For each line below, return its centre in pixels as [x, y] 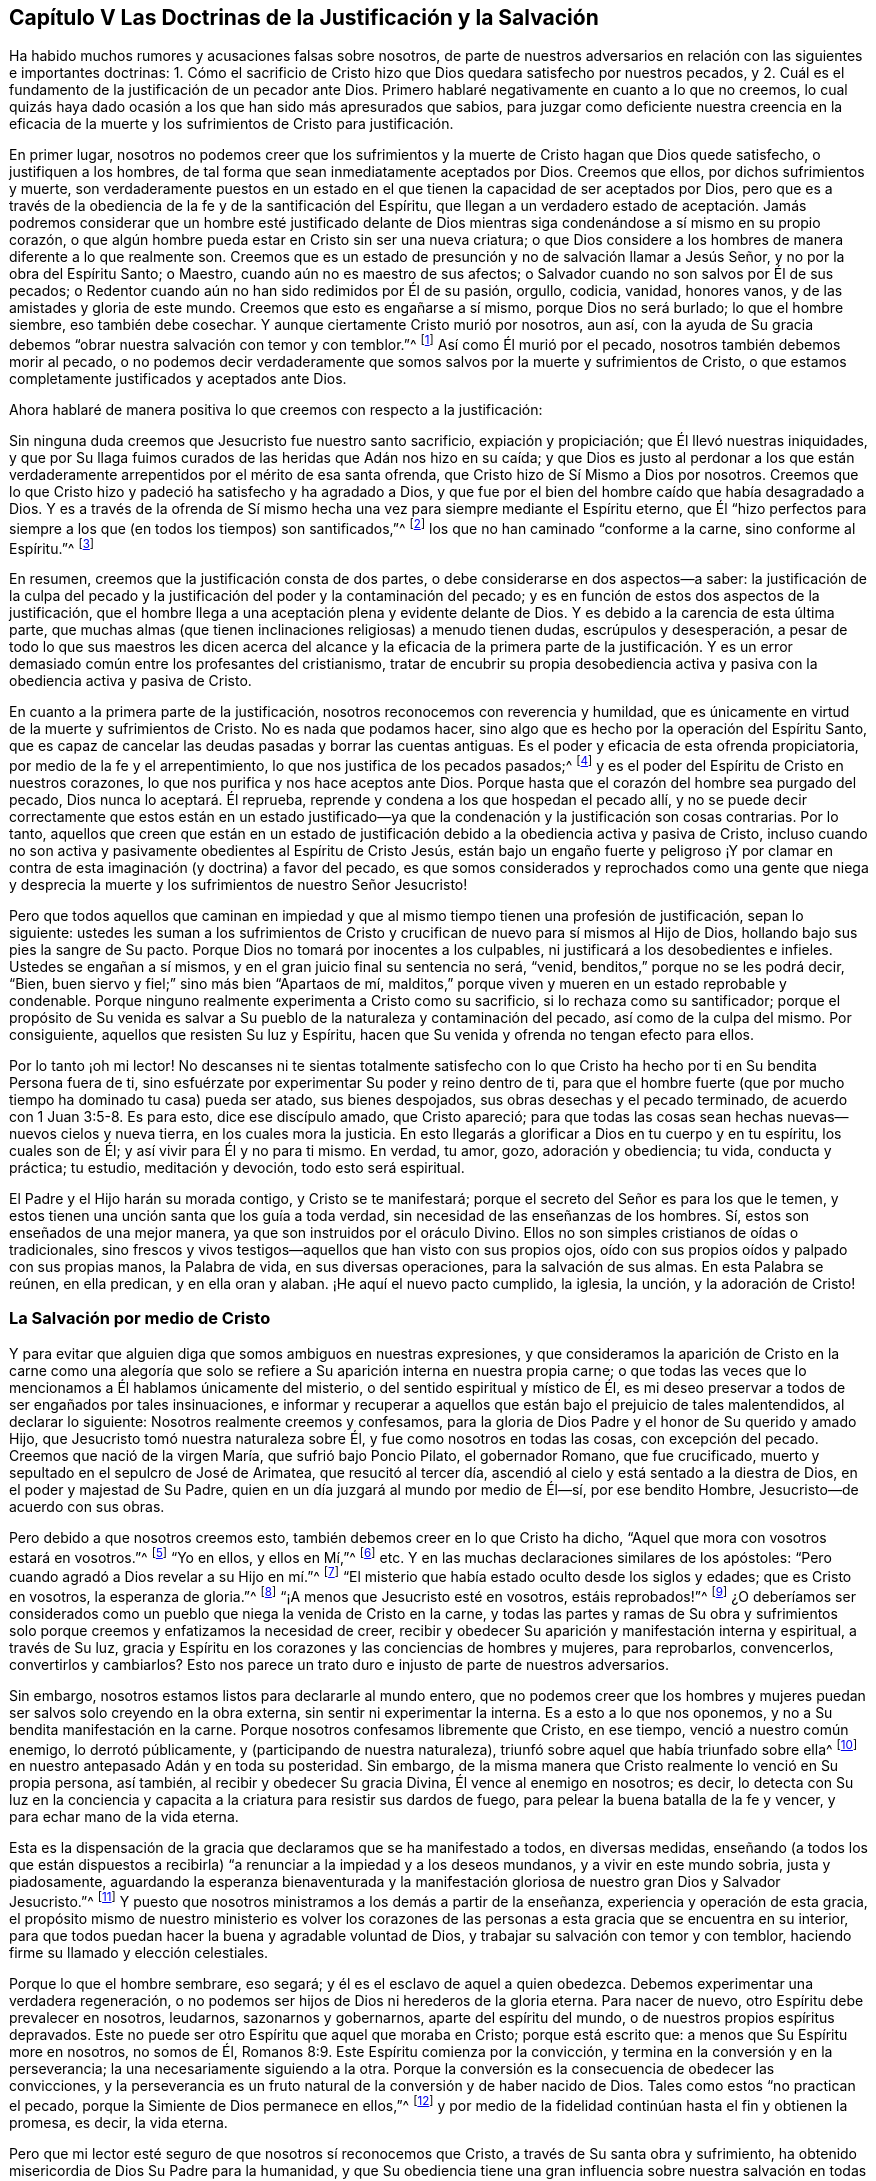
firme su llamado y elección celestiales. [139, 1953]
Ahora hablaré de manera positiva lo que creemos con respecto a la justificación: [276, 410]
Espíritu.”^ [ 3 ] [52, 546]
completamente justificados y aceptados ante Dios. [178, 379]
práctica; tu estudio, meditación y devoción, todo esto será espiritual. [237, 1168]
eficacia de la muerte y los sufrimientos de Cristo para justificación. [231, 124]
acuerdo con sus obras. [87, 1506]
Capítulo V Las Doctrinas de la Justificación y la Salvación [304, 17]
